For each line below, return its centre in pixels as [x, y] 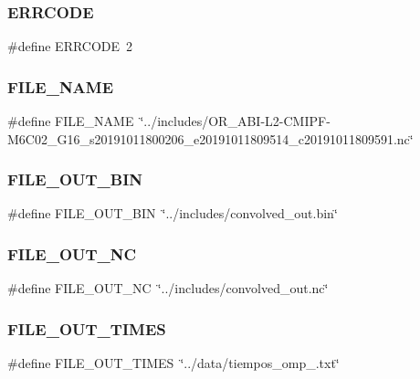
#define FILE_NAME [71, 121]
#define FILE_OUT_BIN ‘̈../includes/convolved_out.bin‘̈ [173, 213]
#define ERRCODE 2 [70, 46]
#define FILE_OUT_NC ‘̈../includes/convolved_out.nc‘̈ [168, 288]
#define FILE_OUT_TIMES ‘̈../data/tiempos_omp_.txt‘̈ [173, 363]
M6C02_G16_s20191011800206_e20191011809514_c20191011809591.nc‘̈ [210, 138]
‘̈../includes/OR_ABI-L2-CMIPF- [235, 121]
